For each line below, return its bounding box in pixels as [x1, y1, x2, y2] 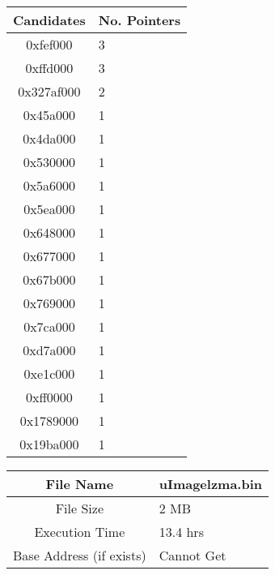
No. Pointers [98, 11, 181, 29]
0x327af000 [18, 82, 81, 101]
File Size [55, 499, 104, 517]
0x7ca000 [23, 317, 75, 336]
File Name [45, 474, 114, 493]
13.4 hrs [159, 522, 204, 541]
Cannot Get [159, 546, 226, 564]
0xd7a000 [23, 341, 76, 359]
